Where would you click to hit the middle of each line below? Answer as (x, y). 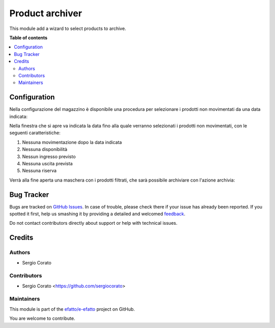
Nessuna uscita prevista (47, 163)
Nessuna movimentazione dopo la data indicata (72, 142)
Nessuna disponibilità (45, 150)
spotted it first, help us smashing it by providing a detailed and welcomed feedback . (98, 214)
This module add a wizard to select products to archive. (68, 28)
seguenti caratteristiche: (35, 133)
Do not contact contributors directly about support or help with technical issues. (93, 223)
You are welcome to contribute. (42, 318)
